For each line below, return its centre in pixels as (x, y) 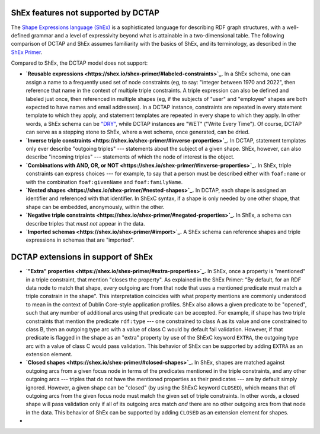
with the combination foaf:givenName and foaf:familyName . (104, 182)
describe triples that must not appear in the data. (85, 223)
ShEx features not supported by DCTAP (85, 13)
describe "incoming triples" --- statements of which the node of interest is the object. (130, 157)
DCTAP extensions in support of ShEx (82, 257)
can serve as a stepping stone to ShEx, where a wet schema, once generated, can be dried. (138, 132)
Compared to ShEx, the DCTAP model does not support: (79, 63)
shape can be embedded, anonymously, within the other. (95, 207)
